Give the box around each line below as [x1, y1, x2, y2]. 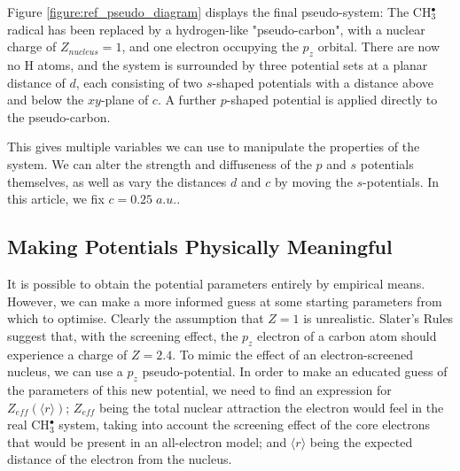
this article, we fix [7, 189, 105, 208]
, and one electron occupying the [121, 37, 299, 56]
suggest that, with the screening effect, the [7, 326, 238, 344]
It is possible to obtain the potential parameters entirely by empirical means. [7, 274, 425, 292]
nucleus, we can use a [7, 362, 123, 381]
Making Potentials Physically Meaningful [7, 233, 393, 260]
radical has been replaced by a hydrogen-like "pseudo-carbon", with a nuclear [7, 19, 425, 38]
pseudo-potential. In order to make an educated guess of [142, 362, 448, 381]
